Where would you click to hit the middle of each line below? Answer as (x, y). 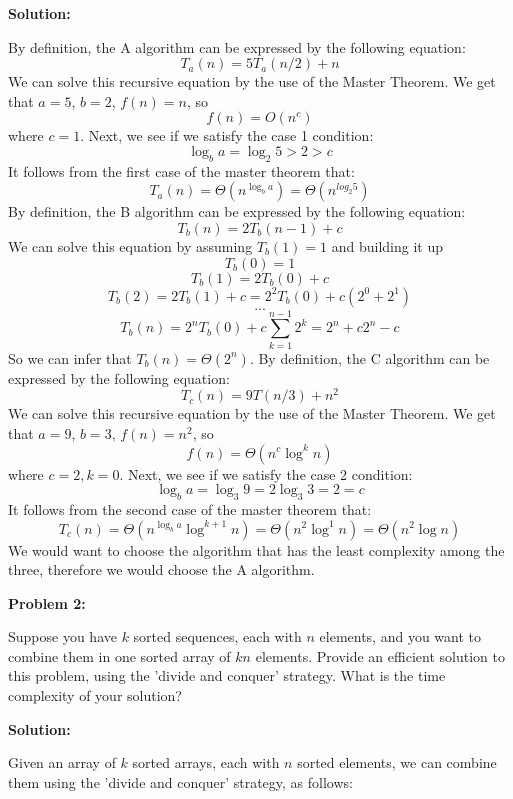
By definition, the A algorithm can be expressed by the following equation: (237, 46)
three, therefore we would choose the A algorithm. (161, 569)
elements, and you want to (400, 636)
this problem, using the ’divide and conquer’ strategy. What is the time (227, 675)
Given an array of (62, 762)
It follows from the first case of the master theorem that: (181, 170)
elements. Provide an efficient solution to (380, 655)
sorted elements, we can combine (397, 762)
